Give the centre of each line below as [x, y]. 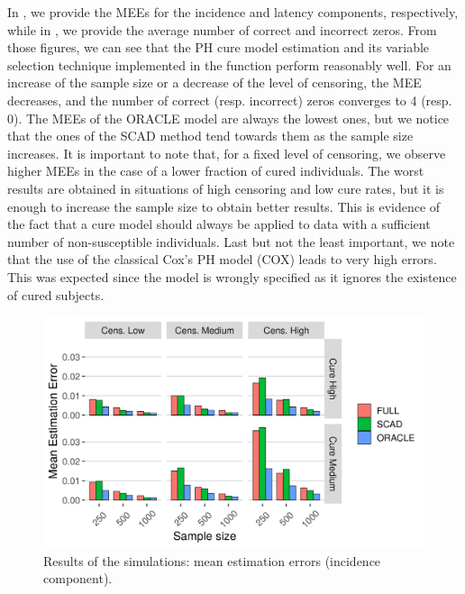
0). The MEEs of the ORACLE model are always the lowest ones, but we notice [228, 118]
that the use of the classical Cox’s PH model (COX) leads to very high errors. [222, 259]
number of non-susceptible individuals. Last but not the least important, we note [231, 241]
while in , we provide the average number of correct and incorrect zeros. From [222, 29]
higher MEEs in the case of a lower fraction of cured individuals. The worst [216, 171]
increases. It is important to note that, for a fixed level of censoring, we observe [227, 153]
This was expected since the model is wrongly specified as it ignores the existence [232, 276]
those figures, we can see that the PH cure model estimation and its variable [219, 47]
